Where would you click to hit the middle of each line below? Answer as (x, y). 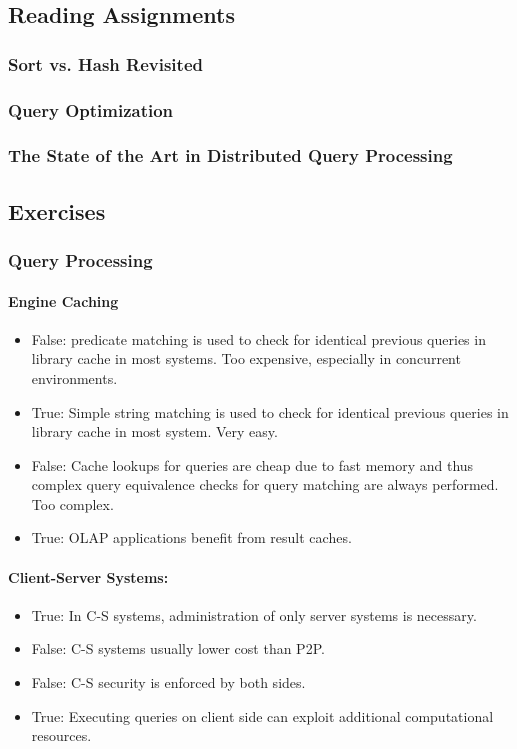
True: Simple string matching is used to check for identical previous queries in (270, 411)
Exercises (57, 210)
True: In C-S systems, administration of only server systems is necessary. (254, 614)
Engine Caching (63, 300)
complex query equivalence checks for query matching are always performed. (265, 484)
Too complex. (72, 503)
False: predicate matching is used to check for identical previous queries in (258, 338)
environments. (74, 377)
